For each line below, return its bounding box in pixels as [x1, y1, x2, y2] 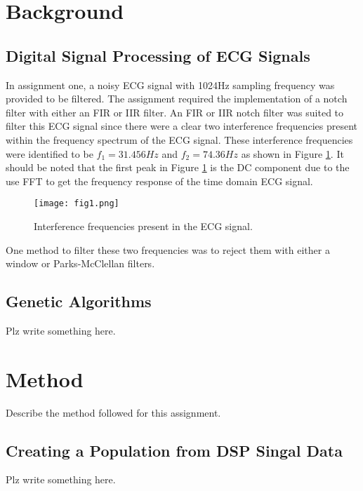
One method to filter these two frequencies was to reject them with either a [6, 242, 330, 257]
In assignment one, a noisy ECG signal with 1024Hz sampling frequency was [6, 77, 335, 92]
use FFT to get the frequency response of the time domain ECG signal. [6, 173, 313, 188]
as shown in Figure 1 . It [241, 146, 344, 161]
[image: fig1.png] [34, 199, 119, 209]
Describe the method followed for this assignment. [6, 405, 221, 419]
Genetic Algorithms [6, 290, 152, 312]
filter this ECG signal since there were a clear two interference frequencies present [6, 119, 358, 133]
